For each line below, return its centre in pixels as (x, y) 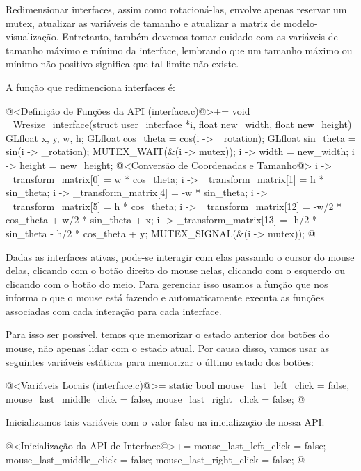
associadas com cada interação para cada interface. (114, 311)
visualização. (32, 37)
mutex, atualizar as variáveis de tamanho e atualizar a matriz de (143, 23)
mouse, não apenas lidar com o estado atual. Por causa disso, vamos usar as (167, 348)
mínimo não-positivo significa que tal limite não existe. (122, 64)
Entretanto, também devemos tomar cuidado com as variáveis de (200, 37)
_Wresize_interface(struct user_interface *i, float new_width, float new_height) (179, 124)
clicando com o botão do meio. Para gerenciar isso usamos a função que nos (167, 284)
